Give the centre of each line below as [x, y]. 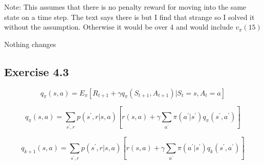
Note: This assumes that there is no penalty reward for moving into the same [125, 7]
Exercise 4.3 [37, 71]
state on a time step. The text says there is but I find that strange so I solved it [129, 17]
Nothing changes [30, 44]
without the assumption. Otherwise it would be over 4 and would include [119, 27]
